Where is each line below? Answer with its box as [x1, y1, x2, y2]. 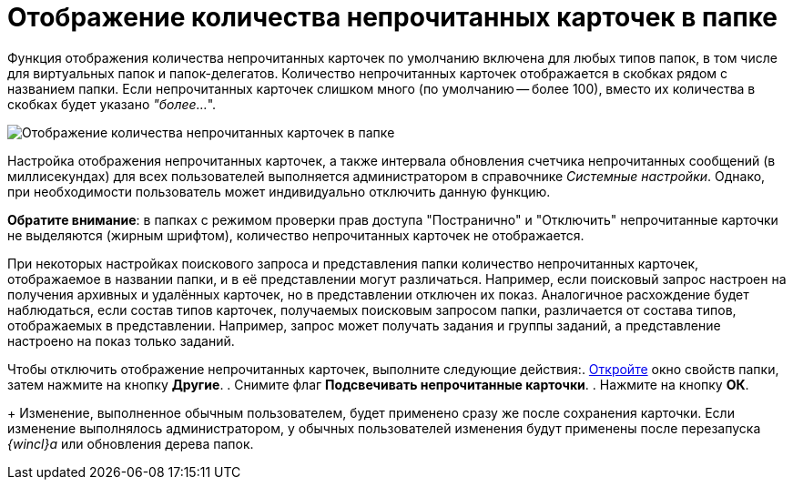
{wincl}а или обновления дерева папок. [7, 435, 254, 451]
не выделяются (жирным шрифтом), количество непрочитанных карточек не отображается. [7, 227, 585, 243]
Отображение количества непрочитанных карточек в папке [7, 2, 778, 33]
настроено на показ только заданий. [7, 332, 235, 349]
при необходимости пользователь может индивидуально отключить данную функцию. [7, 183, 551, 199]
